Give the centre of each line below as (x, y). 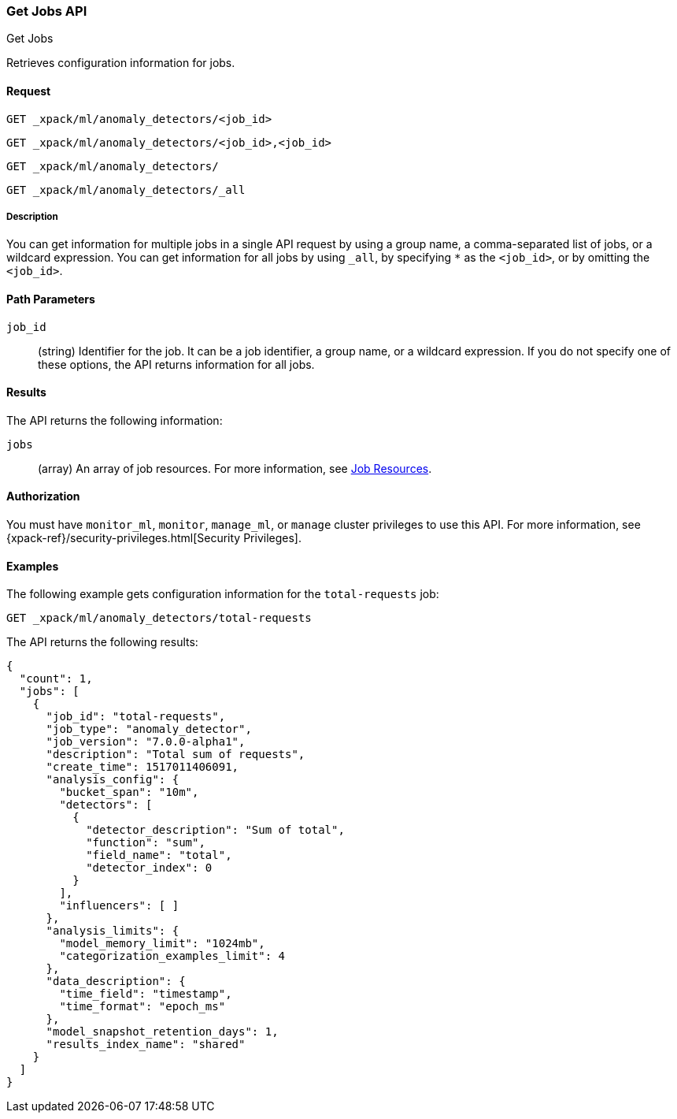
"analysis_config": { (113, 780)
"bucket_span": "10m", (129, 792)
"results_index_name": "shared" (146, 1045)
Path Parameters (51, 299)
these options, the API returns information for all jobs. (176, 364)
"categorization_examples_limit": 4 (172, 956)
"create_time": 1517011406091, (142, 767)
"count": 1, (56, 679)
